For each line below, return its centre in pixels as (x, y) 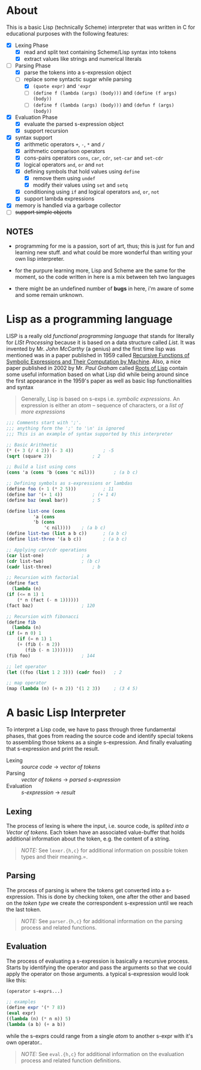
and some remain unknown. (49, 295)
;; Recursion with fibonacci (43, 616)
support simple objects (43, 212)
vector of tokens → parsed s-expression (71, 780)
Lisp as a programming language (89, 319)
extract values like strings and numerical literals (83, 59)
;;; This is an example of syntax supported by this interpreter (89, 434)
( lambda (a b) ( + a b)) (36, 1024)
